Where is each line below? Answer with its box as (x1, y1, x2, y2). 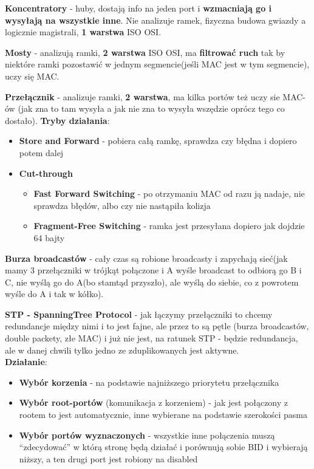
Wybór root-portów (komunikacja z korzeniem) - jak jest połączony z (19, 396, 288, 409)
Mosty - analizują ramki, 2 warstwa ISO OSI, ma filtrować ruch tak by (5, 46, 285, 58)
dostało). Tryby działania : (5, 114, 110, 126)
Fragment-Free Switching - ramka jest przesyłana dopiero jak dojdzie (33, 219, 305, 232)
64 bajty (33, 231, 65, 244)
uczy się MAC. (5, 69, 60, 82)
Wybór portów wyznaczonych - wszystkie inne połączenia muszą (19, 428, 275, 441)
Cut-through (19, 166, 73, 179)
